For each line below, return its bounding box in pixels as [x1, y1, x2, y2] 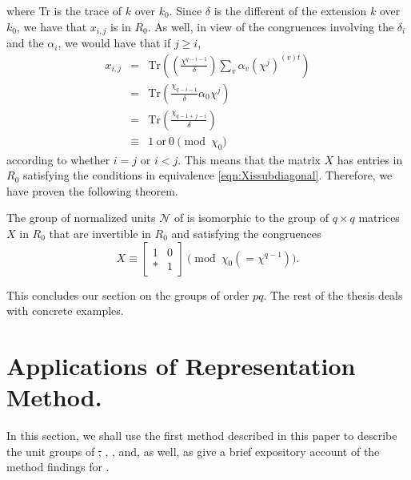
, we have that [16, 18, 87, 34]
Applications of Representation [6, 349, 356, 381]
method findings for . [6, 458, 110, 475]
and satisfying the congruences [171, 224, 321, 241]
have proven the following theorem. [6, 182, 178, 199]
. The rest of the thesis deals [263, 286, 403, 303]
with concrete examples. [6, 302, 124, 319]
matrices [358, 209, 400, 226]
